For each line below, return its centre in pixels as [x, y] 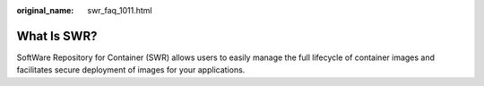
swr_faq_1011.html [120, 10]
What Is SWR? [57, 36]
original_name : [45, 10]
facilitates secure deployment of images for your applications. [131, 70]
